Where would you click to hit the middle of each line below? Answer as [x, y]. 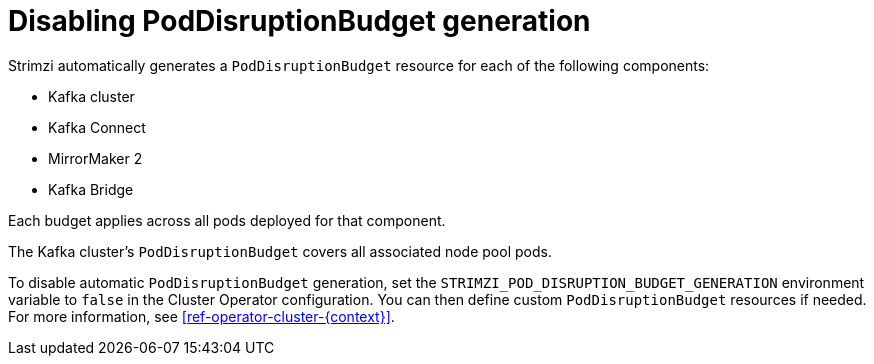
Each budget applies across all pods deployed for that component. [227, 220]
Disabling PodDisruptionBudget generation [299, 21]
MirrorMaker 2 [95, 158]
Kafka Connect [97, 127]
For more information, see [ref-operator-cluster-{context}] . [201, 316]
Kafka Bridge [91, 189]
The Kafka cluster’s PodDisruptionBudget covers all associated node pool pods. [280, 251]
